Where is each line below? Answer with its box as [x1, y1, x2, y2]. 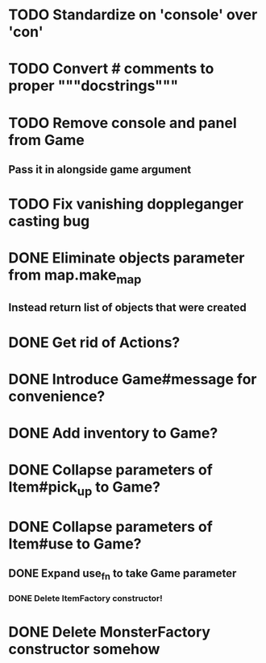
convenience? [8, 387, 106, 405]
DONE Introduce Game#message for [8, 370, 257, 388]
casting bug [8, 212, 90, 230]
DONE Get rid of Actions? [8, 333, 181, 351]
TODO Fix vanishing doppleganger [8, 195, 244, 213]
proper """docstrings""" [8, 77, 179, 95]
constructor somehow [8, 640, 160, 658]
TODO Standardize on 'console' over [8, 6, 258, 24]
